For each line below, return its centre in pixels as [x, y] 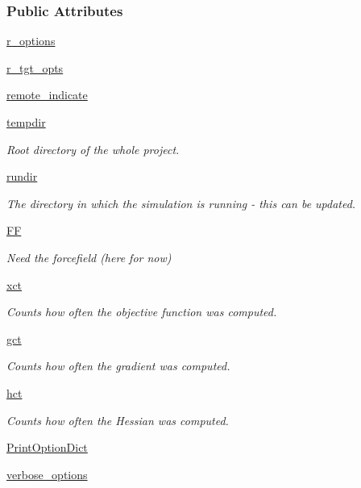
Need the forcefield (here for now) [89, 257]
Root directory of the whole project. [93, 149]
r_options [31, 41]
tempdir [26, 122]
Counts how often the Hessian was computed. [118, 420]
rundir [22, 176]
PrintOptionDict [47, 447]
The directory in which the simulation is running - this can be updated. [181, 203]
